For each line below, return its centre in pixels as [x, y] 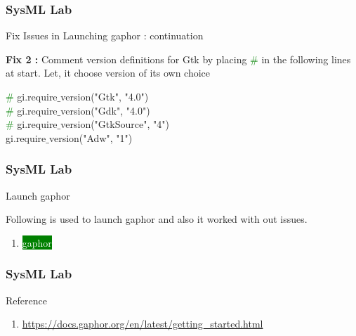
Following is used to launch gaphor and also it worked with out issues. [157, 219]
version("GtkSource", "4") [115, 124]
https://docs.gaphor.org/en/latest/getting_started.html [143, 324]
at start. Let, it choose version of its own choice [108, 73]
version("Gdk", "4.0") [105, 110]
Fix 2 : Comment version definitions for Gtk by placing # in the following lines [178, 59]
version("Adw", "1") [91, 137]
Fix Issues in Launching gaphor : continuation [105, 35]
